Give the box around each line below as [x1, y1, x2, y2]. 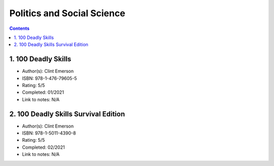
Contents [9, 25, 30, 31]
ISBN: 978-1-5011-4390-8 [22, 130, 76, 136]
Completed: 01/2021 [22, 89, 64, 96]
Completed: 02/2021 [22, 144, 65, 150]
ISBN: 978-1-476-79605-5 [22, 75, 77, 81]
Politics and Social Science [9, 8, 125, 19]
